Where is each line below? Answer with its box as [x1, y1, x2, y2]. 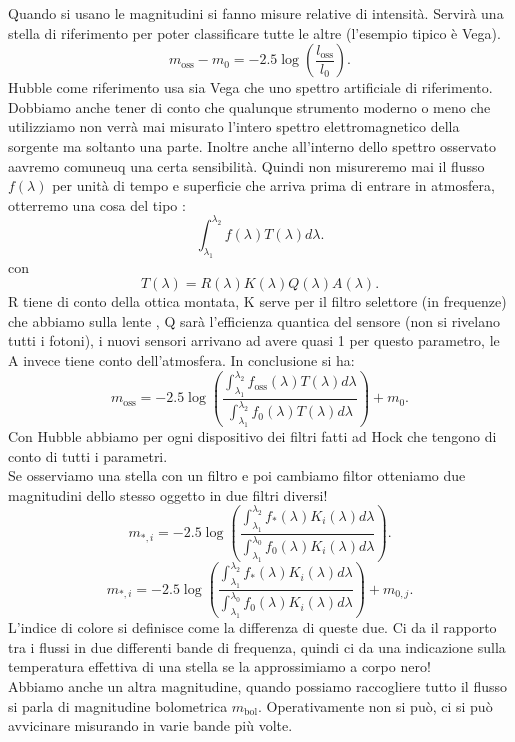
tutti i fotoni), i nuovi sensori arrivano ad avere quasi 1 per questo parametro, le [8, 330, 500, 351]
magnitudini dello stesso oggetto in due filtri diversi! [8, 484, 328, 505]
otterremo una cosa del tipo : [8, 194, 186, 215]
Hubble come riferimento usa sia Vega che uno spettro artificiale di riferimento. [8, 77, 493, 98]
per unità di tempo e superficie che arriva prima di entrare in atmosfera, [52, 175, 495, 196]
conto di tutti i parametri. [8, 445, 168, 466]
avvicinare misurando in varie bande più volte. [8, 715, 293, 736]
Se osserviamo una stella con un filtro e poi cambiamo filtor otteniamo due [8, 465, 466, 486]
